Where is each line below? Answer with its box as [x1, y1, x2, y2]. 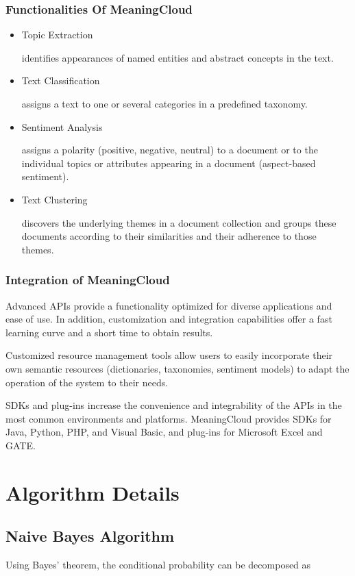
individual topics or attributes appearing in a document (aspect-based [21, 155, 316, 170]
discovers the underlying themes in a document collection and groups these [21, 215, 336, 229]
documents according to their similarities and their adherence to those [21, 229, 317, 243]
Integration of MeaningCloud [5, 271, 170, 288]
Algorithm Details [5, 478, 180, 506]
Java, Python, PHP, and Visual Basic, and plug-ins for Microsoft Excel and [5, 425, 323, 439]
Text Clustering [21, 192, 88, 206]
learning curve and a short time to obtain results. [5, 325, 213, 339]
